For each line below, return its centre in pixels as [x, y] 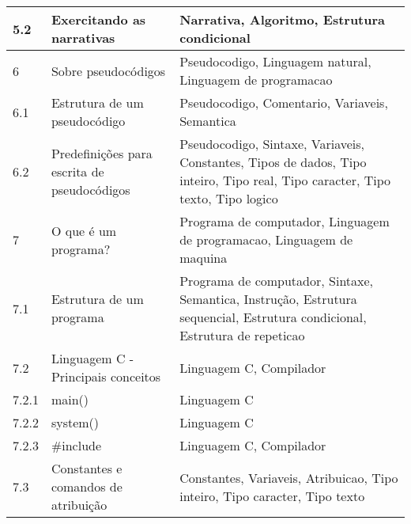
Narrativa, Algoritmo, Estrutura [283, 19]
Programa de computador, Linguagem [285, 221]
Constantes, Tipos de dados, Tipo [273, 162]
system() [75, 422]
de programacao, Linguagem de [266, 239]
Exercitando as [98, 19]
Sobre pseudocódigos [108, 70]
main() [70, 399]
